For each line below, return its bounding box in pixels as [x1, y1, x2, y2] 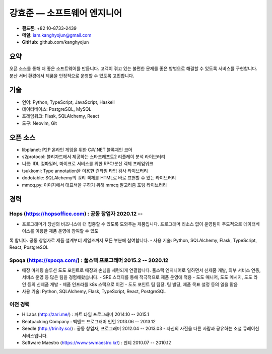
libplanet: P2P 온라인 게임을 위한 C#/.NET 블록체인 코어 [22, 147, 133, 153]
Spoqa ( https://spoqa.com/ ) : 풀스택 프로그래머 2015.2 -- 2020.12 [9, 257, 169, 264]
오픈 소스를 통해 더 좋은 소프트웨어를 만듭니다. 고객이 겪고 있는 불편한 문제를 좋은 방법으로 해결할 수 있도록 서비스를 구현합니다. [9, 65, 258, 72]
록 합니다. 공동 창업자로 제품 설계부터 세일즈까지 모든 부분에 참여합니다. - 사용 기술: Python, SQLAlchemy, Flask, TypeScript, [9, 237, 257, 243]
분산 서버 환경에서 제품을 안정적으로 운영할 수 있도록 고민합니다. [9, 73, 134, 79]
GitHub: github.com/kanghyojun [22, 39, 89, 45]
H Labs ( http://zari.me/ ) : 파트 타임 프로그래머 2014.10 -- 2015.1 [22, 311, 150, 317]
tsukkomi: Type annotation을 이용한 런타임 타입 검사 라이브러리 [22, 168, 148, 174]
